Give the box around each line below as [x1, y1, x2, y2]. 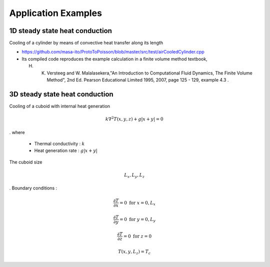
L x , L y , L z [124, 172, 145, 179]
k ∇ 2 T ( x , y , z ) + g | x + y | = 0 [105, 115, 163, 122]
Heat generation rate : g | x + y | [34, 147, 97, 153]
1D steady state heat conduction [9, 26, 112, 35]
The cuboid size [9, 159, 42, 165]
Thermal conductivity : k [34, 140, 85, 146]
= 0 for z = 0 [123, 233, 152, 239]
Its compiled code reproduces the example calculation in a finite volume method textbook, [21, 55, 207, 62]
